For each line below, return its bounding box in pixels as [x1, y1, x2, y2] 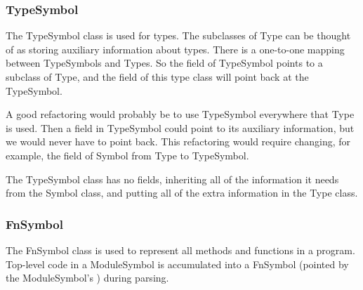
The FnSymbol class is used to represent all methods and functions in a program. [6, 242, 355, 257]
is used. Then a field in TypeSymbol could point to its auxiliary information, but [6, 120, 355, 135]
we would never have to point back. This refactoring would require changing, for [6, 134, 351, 149]
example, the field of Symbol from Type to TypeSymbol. [6, 147, 249, 162]
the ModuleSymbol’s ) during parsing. [6, 270, 169, 285]
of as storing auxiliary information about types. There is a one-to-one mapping [6, 41, 345, 56]
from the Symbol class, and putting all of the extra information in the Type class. [6, 185, 358, 200]
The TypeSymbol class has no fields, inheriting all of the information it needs [6, 171, 339, 186]
